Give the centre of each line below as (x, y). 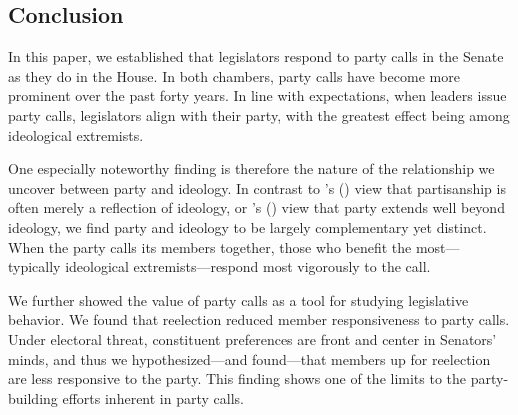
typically (34, 266)
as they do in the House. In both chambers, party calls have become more (234, 75)
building (33, 397)
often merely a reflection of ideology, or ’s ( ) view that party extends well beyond (256, 207)
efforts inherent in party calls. (153, 397)
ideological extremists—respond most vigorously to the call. (248, 266)
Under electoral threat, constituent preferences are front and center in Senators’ (252, 338)
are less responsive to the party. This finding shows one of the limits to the (237, 378)
